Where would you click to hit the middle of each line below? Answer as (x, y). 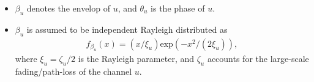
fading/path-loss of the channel (73, 71)
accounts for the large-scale (258, 59)
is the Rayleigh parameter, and (136, 59)
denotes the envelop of (68, 8)
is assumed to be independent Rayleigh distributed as (127, 29)
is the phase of (178, 8)
